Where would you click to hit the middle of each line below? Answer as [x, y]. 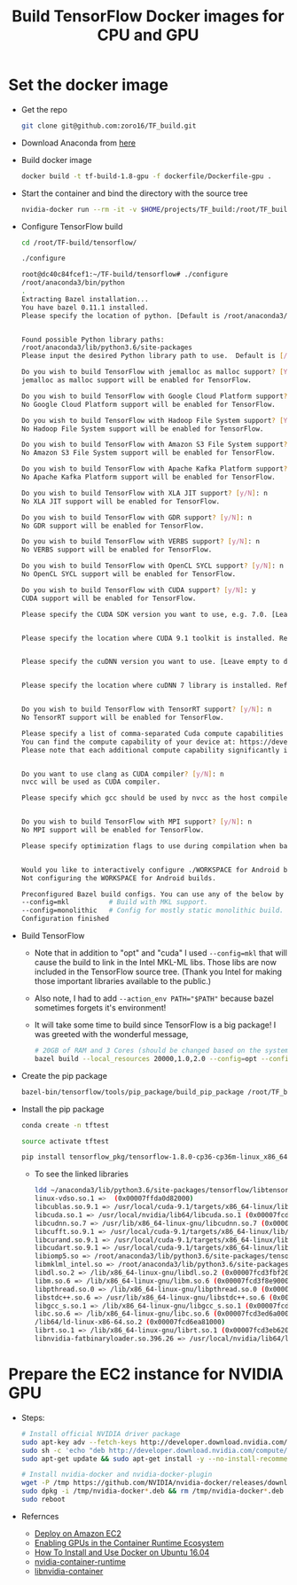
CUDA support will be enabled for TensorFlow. [109, 598]
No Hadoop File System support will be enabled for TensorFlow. [142, 429]
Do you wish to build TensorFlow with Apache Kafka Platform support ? [154, 469]
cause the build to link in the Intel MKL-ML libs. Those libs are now [155, 963]
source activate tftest [65, 1141]
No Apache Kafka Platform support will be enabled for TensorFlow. [148, 477]
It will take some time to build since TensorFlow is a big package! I [155, 1025]
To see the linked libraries [82, 1174]
